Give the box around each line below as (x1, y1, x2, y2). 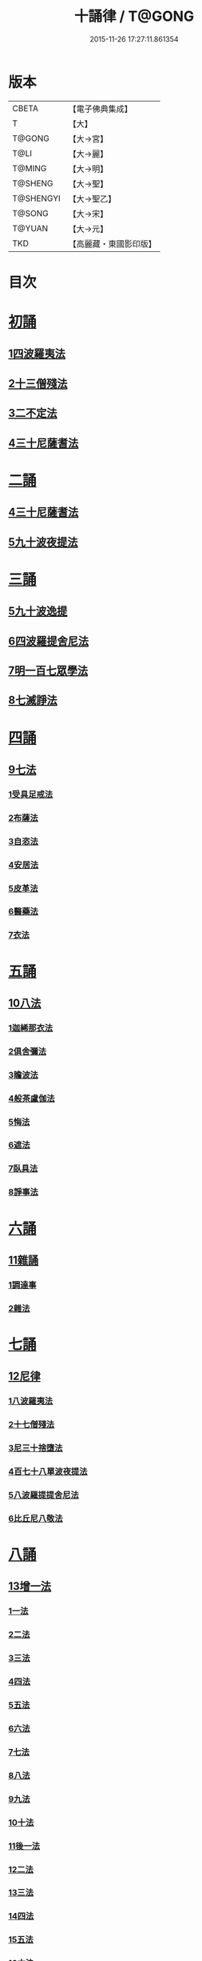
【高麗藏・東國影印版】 (68, 238, 157, 249)
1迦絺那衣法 (8, 1022, 53, 1033)
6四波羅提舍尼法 (8, 634, 89, 648)
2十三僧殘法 (8, 377, 68, 390)
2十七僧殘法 (8, 1419, 55, 1431)
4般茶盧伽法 (8, 1093, 55, 1104)
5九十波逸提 (8, 605, 68, 618)
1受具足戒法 (8, 789, 53, 800)
